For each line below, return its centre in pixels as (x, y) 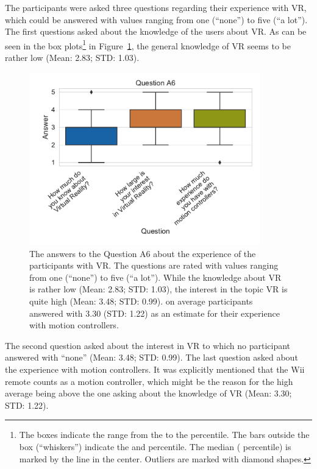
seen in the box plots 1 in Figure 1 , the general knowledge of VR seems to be (148, 44)
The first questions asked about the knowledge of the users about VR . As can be (156, 31)
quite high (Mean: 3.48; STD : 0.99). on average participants (141, 301)
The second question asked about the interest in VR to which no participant (148, 345)
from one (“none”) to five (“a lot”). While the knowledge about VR (155, 277)
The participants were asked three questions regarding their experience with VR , (156, 7)
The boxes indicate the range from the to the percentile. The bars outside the (164, 435)
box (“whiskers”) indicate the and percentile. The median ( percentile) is (155, 446)
